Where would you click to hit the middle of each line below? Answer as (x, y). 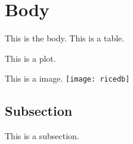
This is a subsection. (42, 136)
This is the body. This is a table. (65, 38)
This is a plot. (30, 58)
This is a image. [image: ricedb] (67, 78)
